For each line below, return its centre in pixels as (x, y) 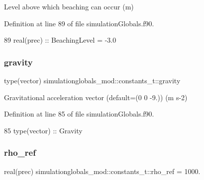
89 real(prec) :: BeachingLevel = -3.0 (60, 40)
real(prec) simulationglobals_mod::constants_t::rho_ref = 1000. (102, 171)
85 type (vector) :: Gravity (43, 130)
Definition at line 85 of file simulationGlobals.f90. (79, 114)
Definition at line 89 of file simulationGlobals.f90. (79, 23)
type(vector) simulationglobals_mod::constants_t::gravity (92, 80)
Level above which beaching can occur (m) (69, 6)
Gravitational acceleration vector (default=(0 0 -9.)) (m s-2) (96, 97)
